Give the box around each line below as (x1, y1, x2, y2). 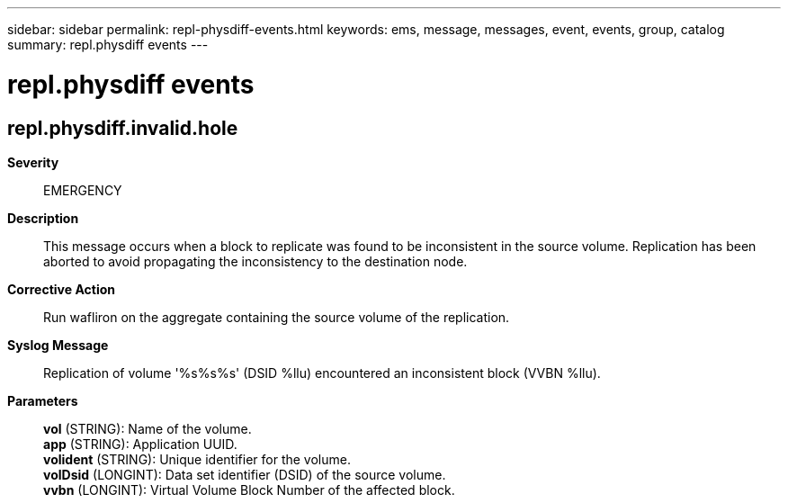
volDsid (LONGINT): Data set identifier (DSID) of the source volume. (43, 466, 446, 482)
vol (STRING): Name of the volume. (43, 420, 252, 436)
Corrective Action (7, 281, 115, 297)
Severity (7, 154, 59, 170)
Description (7, 210, 79, 226)
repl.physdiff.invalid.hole (7, 116, 238, 139)
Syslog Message (7, 337, 109, 353)
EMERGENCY (43, 182, 122, 198)
